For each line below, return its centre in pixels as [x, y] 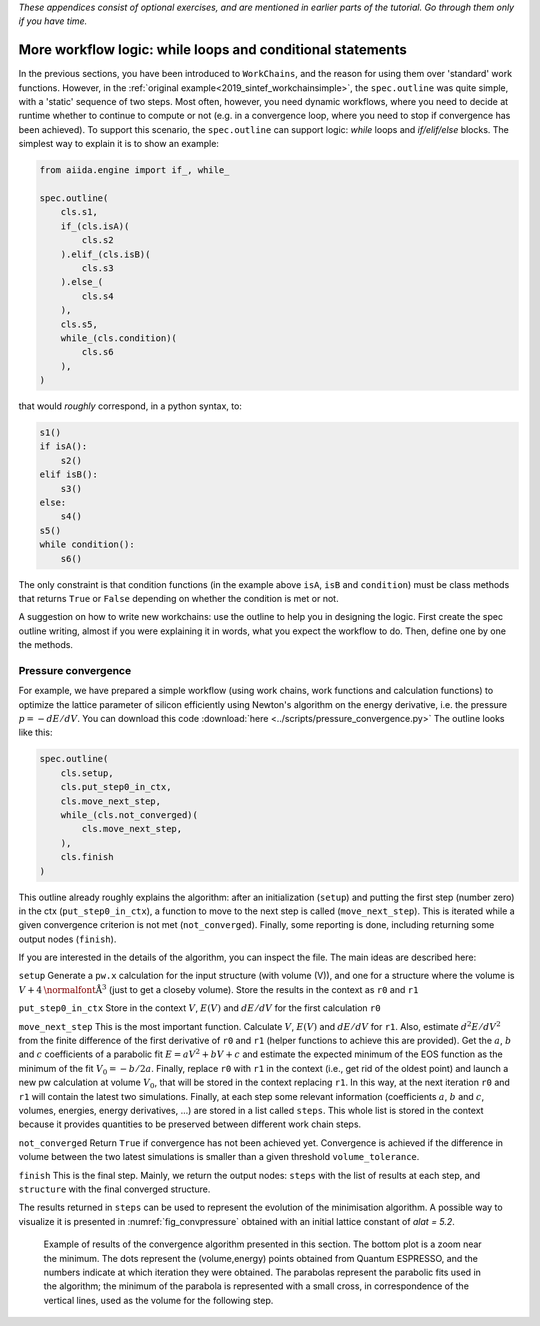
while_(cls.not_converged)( [129, 814]
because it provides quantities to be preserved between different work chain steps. [190, 1124]
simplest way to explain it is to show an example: [119, 144]
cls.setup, [87, 773]
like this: [35, 732]
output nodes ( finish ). [67, 939]
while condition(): [87, 544]
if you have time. [53, 21]
